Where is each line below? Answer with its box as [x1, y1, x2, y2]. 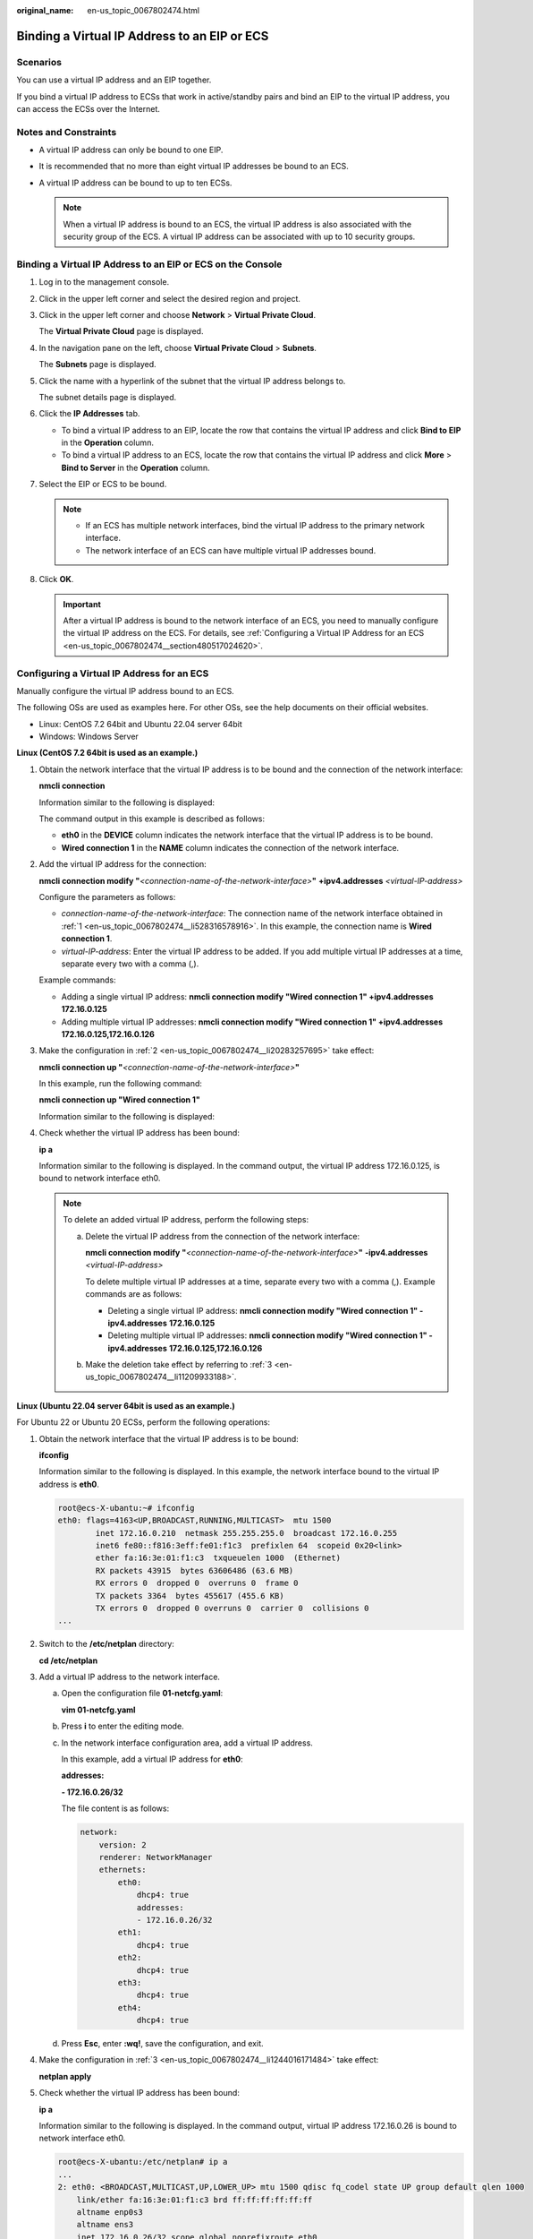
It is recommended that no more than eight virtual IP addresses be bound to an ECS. [38, 161, 349, 172]
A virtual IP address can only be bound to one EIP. [38, 144, 224, 156]
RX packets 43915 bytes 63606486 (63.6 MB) [95, 1566, 294, 1575]
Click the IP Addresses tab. [38, 408, 140, 419]
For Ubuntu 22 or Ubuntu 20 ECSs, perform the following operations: [16, 1417, 270, 1428]
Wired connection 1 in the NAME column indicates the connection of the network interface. [61, 842, 400, 853]
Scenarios [16, 56, 63, 68]
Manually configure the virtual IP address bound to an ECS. [16, 685, 234, 696]
